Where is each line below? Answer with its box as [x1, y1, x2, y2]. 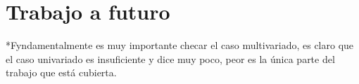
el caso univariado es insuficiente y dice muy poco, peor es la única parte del [6, 51, 335, 66]
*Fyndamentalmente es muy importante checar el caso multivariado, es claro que [6, 38, 354, 52]
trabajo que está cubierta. [6, 65, 117, 80]
